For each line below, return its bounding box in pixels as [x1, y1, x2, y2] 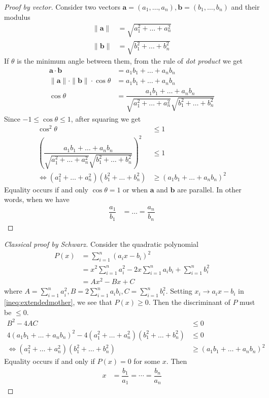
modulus [4, 11, 30, 22]
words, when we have [4, 194, 70, 205]
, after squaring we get [71, 113, 141, 124]
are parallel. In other [177, 184, 242, 194]
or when [123, 184, 148, 194]
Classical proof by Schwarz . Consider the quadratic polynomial [4, 239, 198, 249]
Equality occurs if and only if [4, 356, 95, 366]
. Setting [165, 286, 192, 296]
